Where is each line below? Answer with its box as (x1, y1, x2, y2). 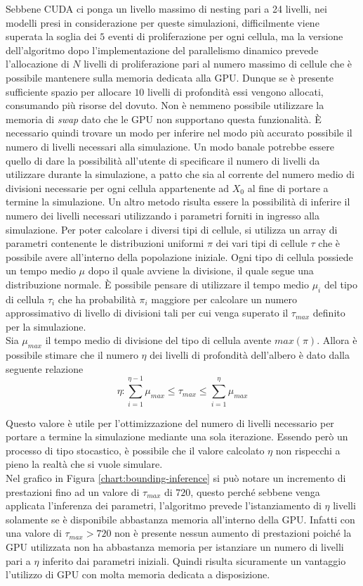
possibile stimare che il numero (6, 348, 138, 362)
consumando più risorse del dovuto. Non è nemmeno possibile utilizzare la (6, 98, 324, 113)
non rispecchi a (275, 442, 341, 457)
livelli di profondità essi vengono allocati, (147, 84, 324, 98)
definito (312, 305, 345, 320)
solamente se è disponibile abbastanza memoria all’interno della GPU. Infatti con (6, 511, 355, 526)
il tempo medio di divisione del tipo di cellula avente (45, 333, 272, 348)
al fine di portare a (247, 180, 329, 195)
